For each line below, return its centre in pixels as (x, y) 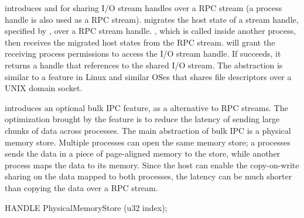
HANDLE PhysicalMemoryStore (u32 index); (86, 207)
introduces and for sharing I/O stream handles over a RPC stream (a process (144, 8)
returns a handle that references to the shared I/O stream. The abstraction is (144, 65)
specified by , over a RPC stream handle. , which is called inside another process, (151, 31)
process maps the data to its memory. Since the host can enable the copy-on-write (152, 165)
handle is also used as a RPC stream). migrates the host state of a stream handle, (152, 19)
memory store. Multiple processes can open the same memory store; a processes (148, 142)
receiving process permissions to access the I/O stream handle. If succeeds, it (143, 53)
